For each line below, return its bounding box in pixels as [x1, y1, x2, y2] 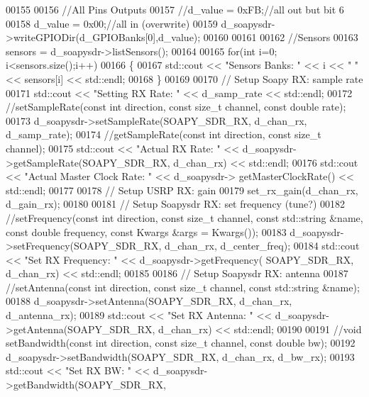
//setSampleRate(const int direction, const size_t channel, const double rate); [6, 99, 346, 114]
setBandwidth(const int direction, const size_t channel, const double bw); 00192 [6, 335, 356, 350]
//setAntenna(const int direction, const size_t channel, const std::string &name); [6, 279, 360, 294]
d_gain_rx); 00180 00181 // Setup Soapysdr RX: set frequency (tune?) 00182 [6, 196, 346, 211]
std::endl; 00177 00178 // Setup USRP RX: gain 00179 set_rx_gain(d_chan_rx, [6, 182, 358, 197]
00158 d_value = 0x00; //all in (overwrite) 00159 [6, 16, 218, 30]
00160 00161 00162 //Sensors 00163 [203, 30, 358, 45]
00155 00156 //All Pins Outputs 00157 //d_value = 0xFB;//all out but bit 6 [6, 2, 344, 16]
